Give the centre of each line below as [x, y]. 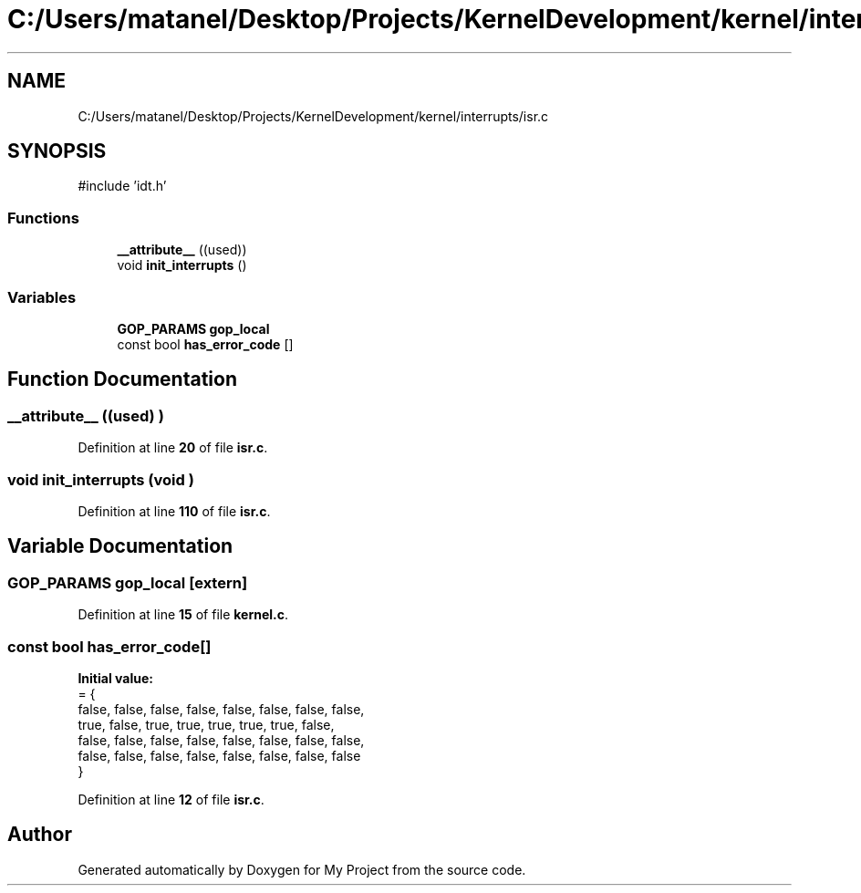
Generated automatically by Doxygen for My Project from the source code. [302, 869]
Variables [42, 297]
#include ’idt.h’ [122, 186]
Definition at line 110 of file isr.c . [174, 511]
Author [40, 835]
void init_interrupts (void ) [101, 479]
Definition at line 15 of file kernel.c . [183, 615]
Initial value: [115, 678]
